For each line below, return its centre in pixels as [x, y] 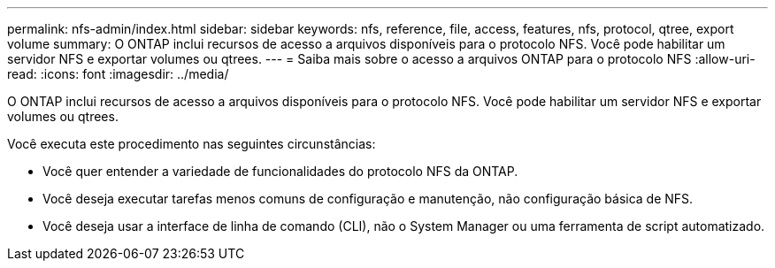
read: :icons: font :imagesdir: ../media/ [118, 74]
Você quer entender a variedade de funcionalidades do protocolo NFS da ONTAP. [280, 171]
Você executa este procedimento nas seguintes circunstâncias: [192, 144]
